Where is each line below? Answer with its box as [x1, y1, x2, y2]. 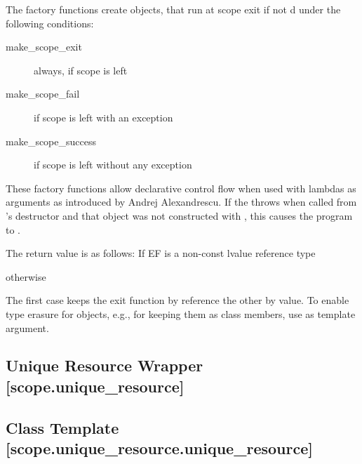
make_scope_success [6, 133, 96, 148]
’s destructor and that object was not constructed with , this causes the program [6, 208, 353, 223]
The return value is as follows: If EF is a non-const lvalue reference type [6, 246, 316, 260]
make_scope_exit [6, 39, 82, 54]
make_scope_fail [6, 86, 80, 101]
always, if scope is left [34, 62, 128, 77]
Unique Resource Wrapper [6, 354, 203, 376]
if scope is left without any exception [34, 157, 192, 172]
